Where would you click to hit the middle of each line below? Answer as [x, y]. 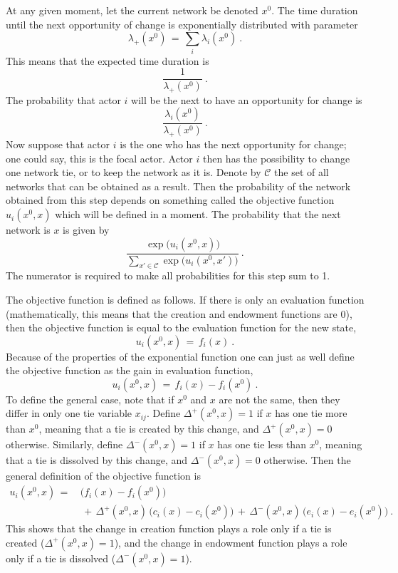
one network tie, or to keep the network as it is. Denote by [133, 172]
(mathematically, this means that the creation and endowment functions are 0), [179, 313]
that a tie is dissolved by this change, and [97, 460]
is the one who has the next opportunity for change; [233, 144]
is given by [86, 230]
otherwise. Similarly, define [64, 444]
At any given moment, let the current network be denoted [132, 10]
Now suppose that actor [58, 144]
